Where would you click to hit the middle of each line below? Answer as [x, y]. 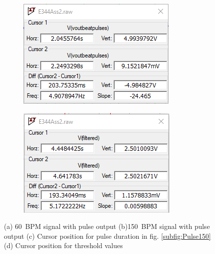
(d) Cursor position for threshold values [63, 245]
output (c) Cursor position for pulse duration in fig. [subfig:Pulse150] [107, 236]
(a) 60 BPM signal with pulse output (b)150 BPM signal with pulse [107, 226]
